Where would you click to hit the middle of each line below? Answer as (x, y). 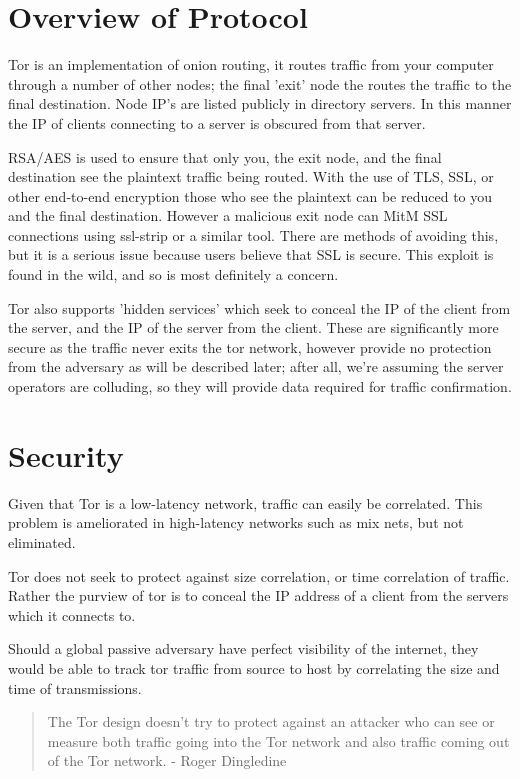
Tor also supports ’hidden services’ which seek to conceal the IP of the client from (259, 307)
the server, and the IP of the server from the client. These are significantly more (253, 327)
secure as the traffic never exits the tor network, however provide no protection (250, 346)
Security (66, 454)
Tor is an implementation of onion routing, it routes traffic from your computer (251, 64)
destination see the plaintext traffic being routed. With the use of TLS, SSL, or (251, 176)
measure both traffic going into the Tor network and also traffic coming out (278, 740)
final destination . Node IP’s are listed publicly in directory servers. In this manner (260, 103)
